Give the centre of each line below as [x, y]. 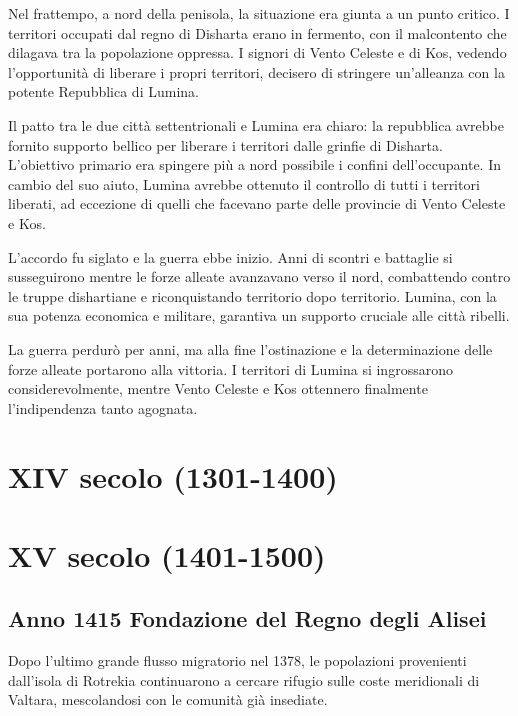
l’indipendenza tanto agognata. [103, 407]
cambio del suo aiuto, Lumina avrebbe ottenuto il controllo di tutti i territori [244, 183]
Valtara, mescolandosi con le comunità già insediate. [168, 699]
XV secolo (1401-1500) [167, 554]
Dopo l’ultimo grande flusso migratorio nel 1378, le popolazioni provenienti [237, 660]
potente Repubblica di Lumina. [103, 91]
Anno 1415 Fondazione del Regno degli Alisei [247, 618]
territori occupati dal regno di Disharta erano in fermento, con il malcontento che [257, 32]
